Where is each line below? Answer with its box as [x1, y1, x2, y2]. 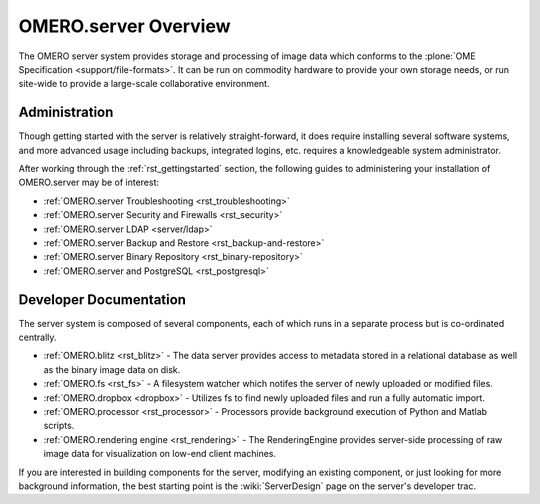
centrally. [18, 331, 57, 344]
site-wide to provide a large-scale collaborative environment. [18, 78, 270, 90]
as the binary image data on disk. [43, 363, 181, 375]
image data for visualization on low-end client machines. [43, 448, 277, 460]
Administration [18, 104, 114, 121]
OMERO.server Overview [18, 15, 231, 37]
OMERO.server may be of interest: [18, 176, 160, 189]
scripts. [43, 420, 75, 432]
